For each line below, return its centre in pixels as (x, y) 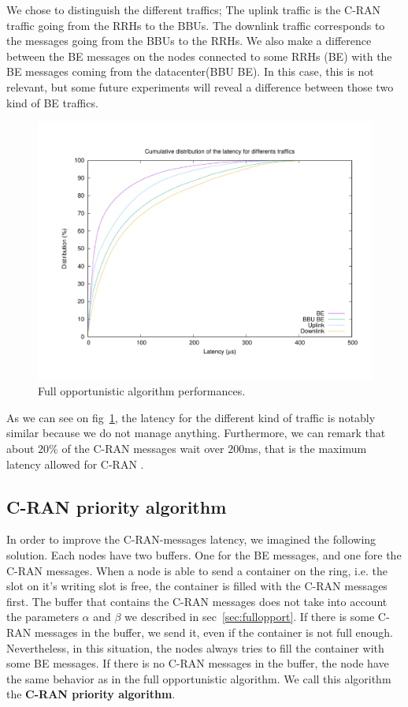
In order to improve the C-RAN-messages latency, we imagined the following (191, 539)
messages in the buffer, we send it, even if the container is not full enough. (214, 632)
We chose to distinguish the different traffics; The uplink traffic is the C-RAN (194, 9)
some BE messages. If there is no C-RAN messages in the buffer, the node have (198, 663)
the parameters (43, 617)
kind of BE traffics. (52, 102)
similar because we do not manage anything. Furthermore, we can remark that (196, 433)
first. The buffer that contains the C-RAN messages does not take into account (197, 601)
